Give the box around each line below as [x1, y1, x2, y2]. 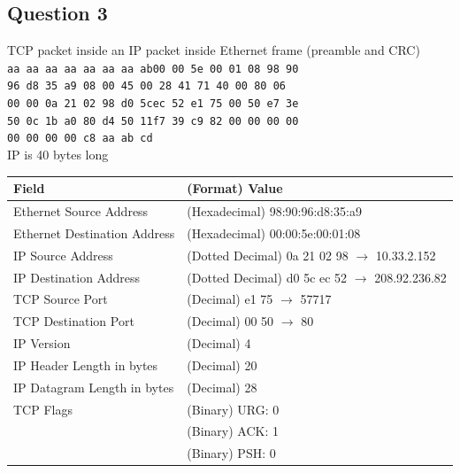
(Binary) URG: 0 [187, 399, 280, 418]
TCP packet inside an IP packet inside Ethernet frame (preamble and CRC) [7, 41, 420, 59]
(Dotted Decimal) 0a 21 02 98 [187, 245, 349, 264]
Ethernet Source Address [13, 202, 149, 221]
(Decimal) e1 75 [187, 290, 273, 308]
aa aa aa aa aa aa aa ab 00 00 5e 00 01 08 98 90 [7, 62, 299, 75]
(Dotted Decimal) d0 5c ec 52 [187, 268, 348, 286]
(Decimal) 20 [187, 355, 257, 374]
